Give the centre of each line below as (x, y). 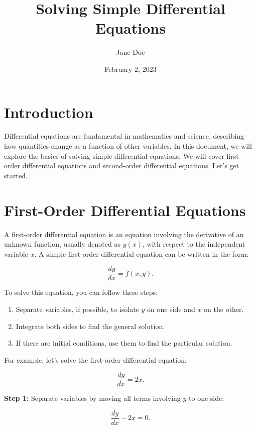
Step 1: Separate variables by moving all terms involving (92, 398)
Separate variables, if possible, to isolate (77, 309)
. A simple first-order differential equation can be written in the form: (142, 253)
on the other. (224, 309)
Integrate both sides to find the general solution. (90, 326)
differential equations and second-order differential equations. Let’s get (131, 166)
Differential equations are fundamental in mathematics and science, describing (124, 136)
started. (16, 175)
